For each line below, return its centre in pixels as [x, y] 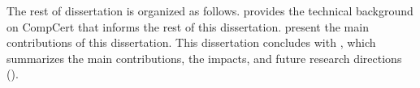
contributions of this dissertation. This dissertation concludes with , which [191, 42]
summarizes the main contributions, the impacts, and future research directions [204, 58]
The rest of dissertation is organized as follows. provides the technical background [210, 10]
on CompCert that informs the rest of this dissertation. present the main [188, 26]
